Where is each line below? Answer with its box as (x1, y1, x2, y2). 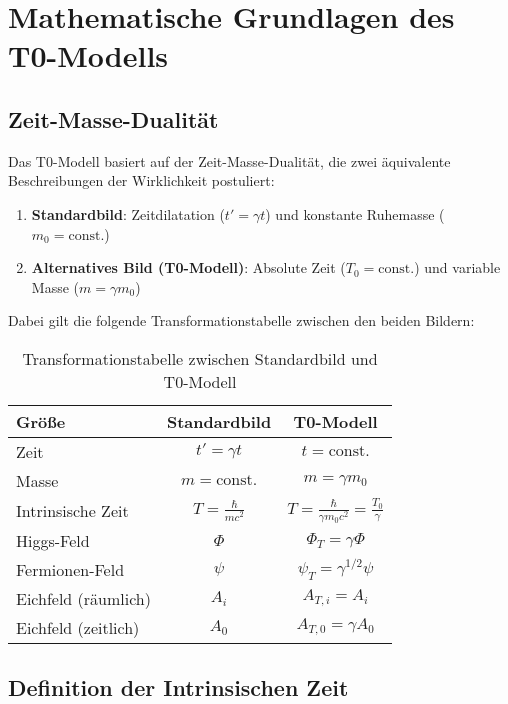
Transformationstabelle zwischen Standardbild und (22, 346, 378, 370)
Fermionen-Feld (16, 557, 125, 581)
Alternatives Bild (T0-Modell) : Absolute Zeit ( (31, 257, 346, 278)
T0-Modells (8, 35, 169, 76)
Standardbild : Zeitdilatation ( (31, 203, 225, 224)
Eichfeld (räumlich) (16, 586, 151, 610)
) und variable (414, 257, 501, 278)
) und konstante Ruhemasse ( (265, 203, 445, 224)
